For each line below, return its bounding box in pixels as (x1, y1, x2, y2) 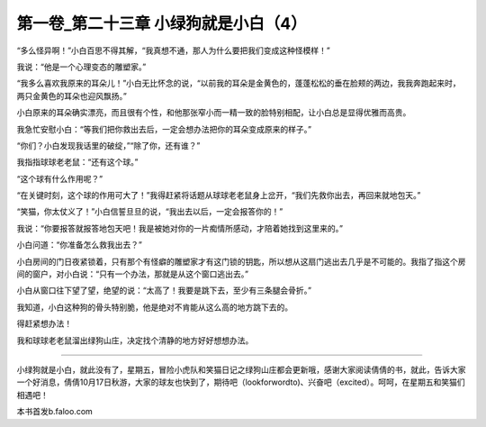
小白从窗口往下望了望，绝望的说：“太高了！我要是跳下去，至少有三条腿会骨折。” (16, 285, 312, 296)
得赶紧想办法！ (16, 318, 72, 329)
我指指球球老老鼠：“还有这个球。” (16, 157, 139, 168)
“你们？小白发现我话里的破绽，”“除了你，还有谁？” (16, 140, 201, 150)
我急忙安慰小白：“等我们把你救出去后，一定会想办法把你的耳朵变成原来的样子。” (16, 123, 312, 134)
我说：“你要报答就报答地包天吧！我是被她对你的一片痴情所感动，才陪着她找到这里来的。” (16, 223, 344, 233)
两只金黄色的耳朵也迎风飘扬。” (16, 90, 128, 101)
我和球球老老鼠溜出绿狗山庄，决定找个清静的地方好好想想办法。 (16, 334, 254, 346)
